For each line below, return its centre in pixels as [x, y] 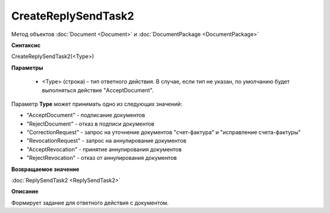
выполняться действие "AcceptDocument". [98, 90]
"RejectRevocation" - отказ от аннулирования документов [102, 158]
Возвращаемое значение [45, 169]
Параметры [27, 68]
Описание [25, 192]
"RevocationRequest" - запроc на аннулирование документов [106, 141]
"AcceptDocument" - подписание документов [86, 115]
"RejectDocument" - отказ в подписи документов [90, 124]
